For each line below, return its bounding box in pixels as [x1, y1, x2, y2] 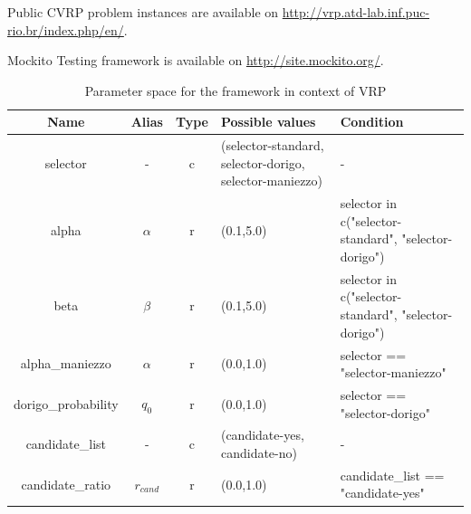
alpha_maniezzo [20, 354, 111, 373]
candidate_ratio [21, 474, 111, 493]
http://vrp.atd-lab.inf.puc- [282, 3, 430, 21]
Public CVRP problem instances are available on [7, 3, 279, 21]
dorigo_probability [14, 394, 119, 413]
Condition [340, 112, 404, 131]
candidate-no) [220, 443, 297, 462]
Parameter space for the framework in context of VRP [84, 81, 387, 100]
